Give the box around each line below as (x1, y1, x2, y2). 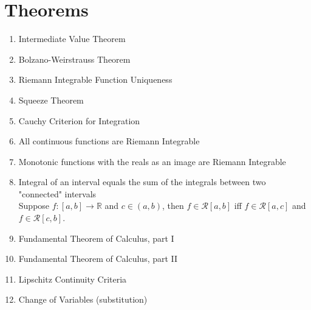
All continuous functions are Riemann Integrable (18, 135, 200, 147)
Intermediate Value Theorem (18, 32, 126, 45)
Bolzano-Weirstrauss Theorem (18, 52, 131, 65)
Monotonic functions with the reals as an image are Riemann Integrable (18, 155, 286, 167)
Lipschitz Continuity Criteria (18, 272, 127, 285)
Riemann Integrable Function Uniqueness (18, 73, 173, 86)
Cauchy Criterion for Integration (18, 114, 140, 127)
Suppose (18, 199, 50, 212)
